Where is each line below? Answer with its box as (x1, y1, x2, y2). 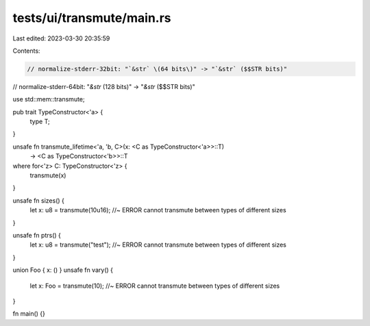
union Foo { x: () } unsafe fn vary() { (12, 266, 113, 274)
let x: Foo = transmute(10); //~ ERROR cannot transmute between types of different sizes (29, 281, 280, 290)
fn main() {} (12, 310, 46, 318)
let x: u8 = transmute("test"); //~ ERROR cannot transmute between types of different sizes (29, 240, 287, 249)
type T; (29, 117, 51, 126)
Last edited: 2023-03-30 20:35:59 (12, 34, 110, 42)
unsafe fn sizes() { (12, 196, 65, 205)
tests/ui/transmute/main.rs (12, 10, 171, 25)
